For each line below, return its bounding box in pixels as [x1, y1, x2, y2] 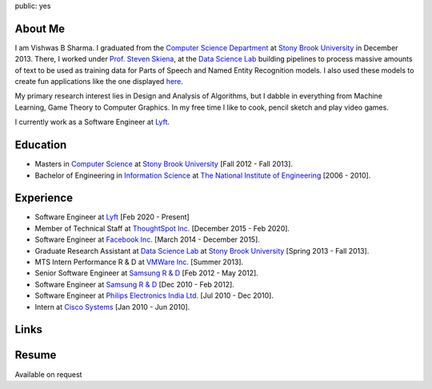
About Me [14, 22, 66, 35]
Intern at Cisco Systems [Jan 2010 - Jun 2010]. [34, 302, 190, 311]
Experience [14, 191, 74, 205]
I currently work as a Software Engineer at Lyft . [14, 117, 170, 127]
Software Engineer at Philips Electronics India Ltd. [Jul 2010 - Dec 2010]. [34, 291, 274, 300]
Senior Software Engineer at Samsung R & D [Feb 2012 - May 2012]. [34, 268, 259, 278]
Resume [14, 348, 57, 362]
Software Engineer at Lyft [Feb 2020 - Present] [34, 212, 190, 222]
